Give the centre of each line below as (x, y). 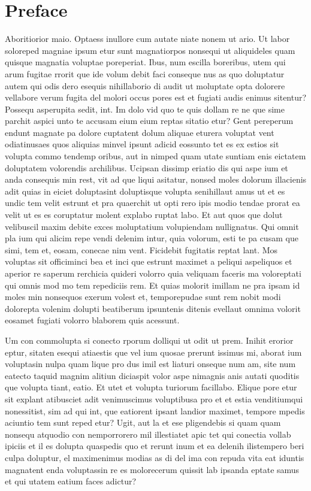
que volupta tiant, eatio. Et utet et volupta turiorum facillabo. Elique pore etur (151, 387)
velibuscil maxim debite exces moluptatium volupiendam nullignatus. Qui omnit (152, 226)
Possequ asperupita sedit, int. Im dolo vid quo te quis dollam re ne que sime (145, 109)
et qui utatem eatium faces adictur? (71, 481)
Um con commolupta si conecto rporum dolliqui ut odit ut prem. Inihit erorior (149, 340)
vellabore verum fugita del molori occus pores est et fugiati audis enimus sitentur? (156, 97)
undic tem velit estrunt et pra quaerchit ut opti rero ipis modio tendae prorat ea (153, 203)
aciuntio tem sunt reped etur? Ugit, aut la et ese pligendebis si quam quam (143, 422)
